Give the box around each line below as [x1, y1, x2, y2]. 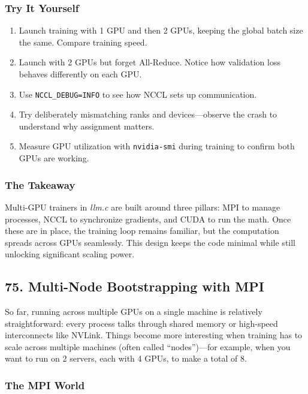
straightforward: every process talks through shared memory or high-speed [5, 317, 278, 329]
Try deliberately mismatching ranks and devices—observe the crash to [19, 108, 277, 121]
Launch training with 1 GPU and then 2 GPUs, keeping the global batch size [19, 24, 303, 37]
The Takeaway [5, 177, 76, 192]
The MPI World [5, 377, 85, 392]
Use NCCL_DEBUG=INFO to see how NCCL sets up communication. [19, 88, 257, 100]
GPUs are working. [19, 152, 89, 164]
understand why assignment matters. [19, 119, 155, 132]
